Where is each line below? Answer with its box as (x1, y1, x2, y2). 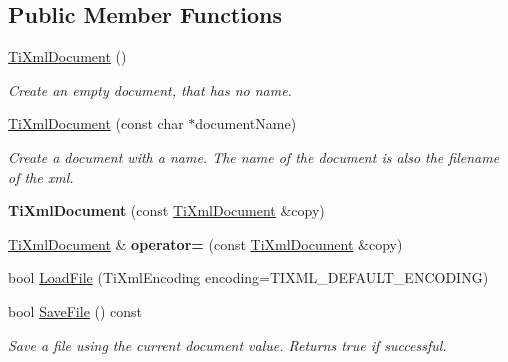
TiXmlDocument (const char (8, 113, 184, 134)
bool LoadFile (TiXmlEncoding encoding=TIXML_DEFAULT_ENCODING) (8, 267, 489, 288)
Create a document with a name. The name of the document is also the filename (8, 146, 500, 167)
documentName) (195, 113, 297, 134)
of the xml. (8, 166, 74, 187)
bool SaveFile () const (8, 300, 143, 321)
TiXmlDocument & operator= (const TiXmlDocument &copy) (8, 233, 403, 254)
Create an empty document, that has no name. (8, 79, 292, 100)
